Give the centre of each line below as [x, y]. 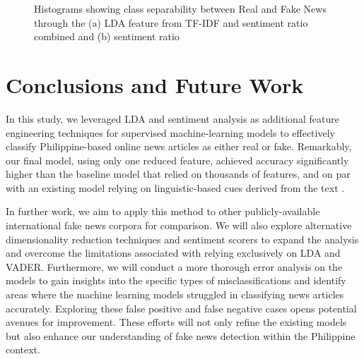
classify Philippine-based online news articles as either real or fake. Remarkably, [179, 146]
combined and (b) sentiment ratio [107, 36]
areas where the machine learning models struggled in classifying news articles [175, 294]
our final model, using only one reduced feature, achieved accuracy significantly [177, 160]
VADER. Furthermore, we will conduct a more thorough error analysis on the [174, 266]
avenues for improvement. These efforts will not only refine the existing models [176, 322]
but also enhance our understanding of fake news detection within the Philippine [181, 335]
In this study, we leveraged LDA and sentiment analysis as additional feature [172, 118]
